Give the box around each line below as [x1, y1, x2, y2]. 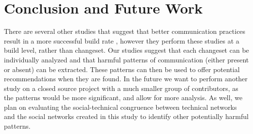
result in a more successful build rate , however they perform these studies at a [4, 35, 239, 45]
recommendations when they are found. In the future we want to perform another [4, 74, 248, 84]
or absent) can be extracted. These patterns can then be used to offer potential [4, 64, 240, 74]
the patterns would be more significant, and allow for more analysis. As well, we [4, 92, 243, 103]
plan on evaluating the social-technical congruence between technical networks [4, 102, 237, 112]
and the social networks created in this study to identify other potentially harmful [4, 111, 249, 121]
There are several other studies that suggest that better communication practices [4, 26, 246, 36]
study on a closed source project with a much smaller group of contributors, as [4, 83, 238, 93]
